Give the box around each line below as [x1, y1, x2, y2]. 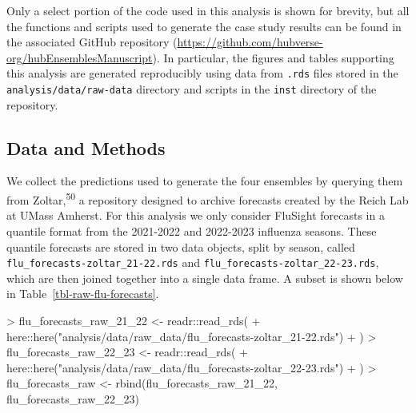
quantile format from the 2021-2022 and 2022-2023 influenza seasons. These [6, 222, 377, 239]
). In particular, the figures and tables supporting [152, 49, 394, 66]
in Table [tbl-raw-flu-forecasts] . [6, 285, 159, 302]
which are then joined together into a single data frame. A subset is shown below [6, 269, 403, 286]
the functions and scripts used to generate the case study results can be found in [6, 18, 402, 34]
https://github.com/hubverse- [177, 34, 323, 50]
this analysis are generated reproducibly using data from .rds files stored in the [6, 65, 398, 81]
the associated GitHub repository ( [6, 34, 178, 50]
